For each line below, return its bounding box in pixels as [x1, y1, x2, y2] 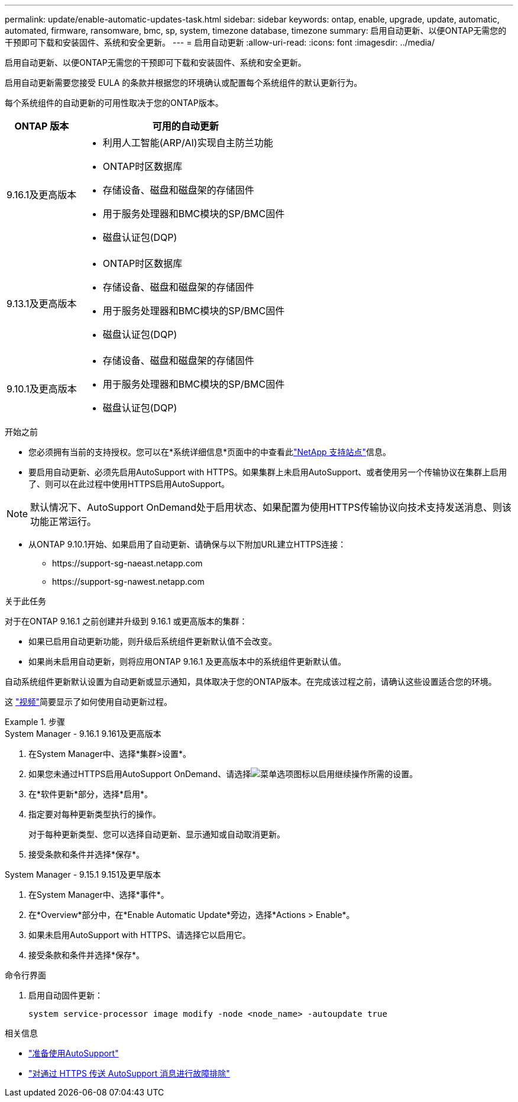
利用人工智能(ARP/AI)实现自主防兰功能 [102, 137, 273, 149]
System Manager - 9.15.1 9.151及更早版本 [5, 869, 161, 879]
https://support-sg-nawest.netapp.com [52, 576, 205, 587]
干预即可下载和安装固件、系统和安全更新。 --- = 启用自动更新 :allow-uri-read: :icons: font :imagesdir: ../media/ [5, 37, 435, 47]
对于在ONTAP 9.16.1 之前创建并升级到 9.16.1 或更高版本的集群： [5, 616, 248, 626]
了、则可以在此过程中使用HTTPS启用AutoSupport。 [28, 479, 230, 489]
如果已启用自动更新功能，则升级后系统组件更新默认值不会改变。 [28, 636, 277, 646]
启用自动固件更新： [28, 990, 103, 1000]
